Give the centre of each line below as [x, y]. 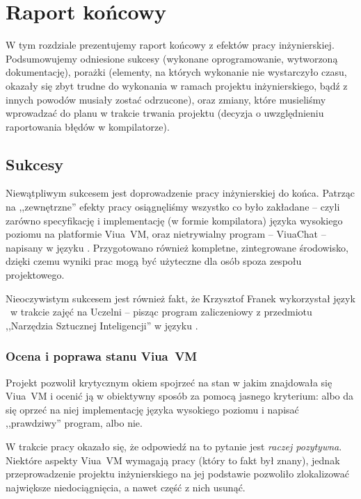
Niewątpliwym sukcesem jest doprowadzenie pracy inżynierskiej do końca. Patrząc [180, 193]
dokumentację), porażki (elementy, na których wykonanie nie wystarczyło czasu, [176, 72]
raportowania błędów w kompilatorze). [88, 126]
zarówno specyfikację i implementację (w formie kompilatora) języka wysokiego [174, 220]
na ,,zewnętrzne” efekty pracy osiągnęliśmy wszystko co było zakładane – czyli [173, 207]
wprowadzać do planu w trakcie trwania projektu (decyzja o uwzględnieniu [165, 113]
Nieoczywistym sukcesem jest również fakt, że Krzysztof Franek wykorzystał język [180, 298]
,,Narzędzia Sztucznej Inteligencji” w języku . [102, 325]
